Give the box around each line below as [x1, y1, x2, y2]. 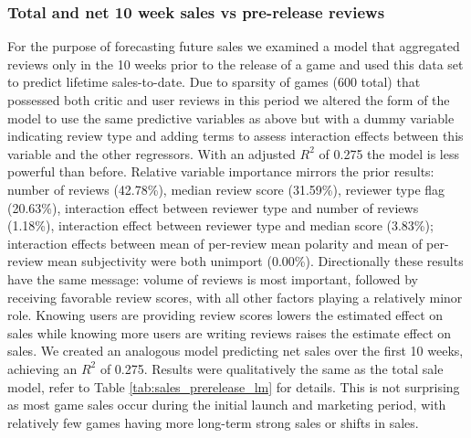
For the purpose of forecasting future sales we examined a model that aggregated [7, 37, 460, 56]
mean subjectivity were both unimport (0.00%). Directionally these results [47, 251, 464, 271]
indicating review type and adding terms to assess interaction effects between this [7, 126, 464, 145]
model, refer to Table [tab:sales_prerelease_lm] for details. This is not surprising [7, 377, 460, 396]
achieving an [7, 358, 78, 378]
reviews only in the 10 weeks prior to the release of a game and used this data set [7, 54, 464, 73]
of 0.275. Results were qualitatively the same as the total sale [99, 358, 444, 378]
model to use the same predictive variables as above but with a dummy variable [7, 108, 455, 127]
